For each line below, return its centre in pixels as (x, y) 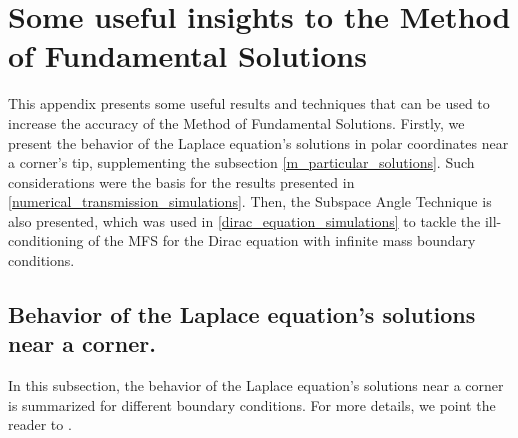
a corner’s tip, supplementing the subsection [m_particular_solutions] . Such (241, 162)
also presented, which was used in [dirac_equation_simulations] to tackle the (244, 220)
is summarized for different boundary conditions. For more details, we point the (252, 404)
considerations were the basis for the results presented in (181, 181)
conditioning (46, 240)
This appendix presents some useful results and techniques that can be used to (249, 103)
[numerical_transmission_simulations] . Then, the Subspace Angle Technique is (250, 201)
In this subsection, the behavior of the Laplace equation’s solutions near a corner (256, 385)
